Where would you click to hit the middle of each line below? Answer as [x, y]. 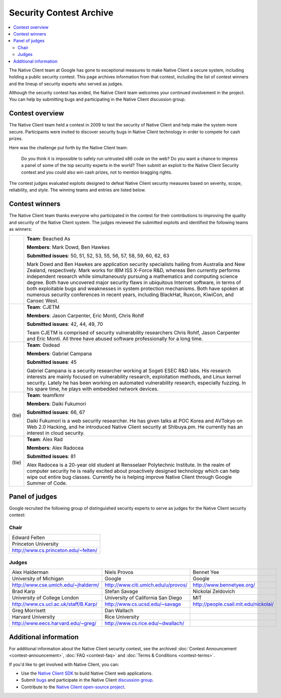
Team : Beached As [49, 238]
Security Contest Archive [61, 13]
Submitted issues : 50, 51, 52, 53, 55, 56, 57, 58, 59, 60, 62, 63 [98, 255]
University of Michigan [38, 579]
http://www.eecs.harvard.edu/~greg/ [54, 624]
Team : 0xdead [44, 345]
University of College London [45, 598]
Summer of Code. [47, 483]
